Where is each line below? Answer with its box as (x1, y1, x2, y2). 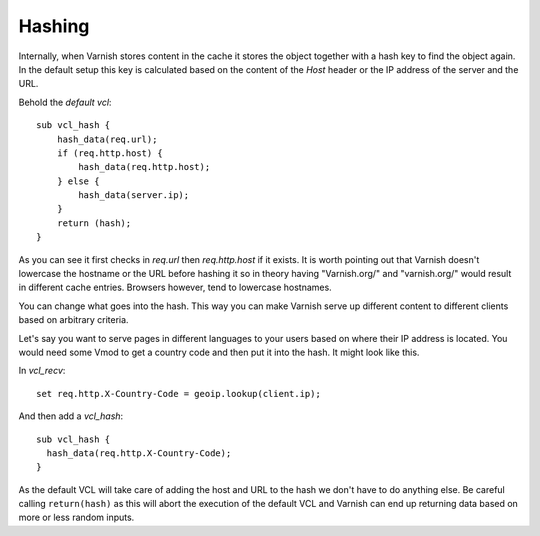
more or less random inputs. (18, 511, 135, 524)
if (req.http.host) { (56, 147, 164, 159)
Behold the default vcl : (18, 96, 112, 108)
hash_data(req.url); (56, 133, 158, 145)
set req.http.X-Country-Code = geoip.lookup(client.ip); (36, 388, 322, 399)
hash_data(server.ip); (78, 190, 190, 201)
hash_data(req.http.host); (78, 161, 211, 173)
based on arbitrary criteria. (18, 314, 129, 326)
